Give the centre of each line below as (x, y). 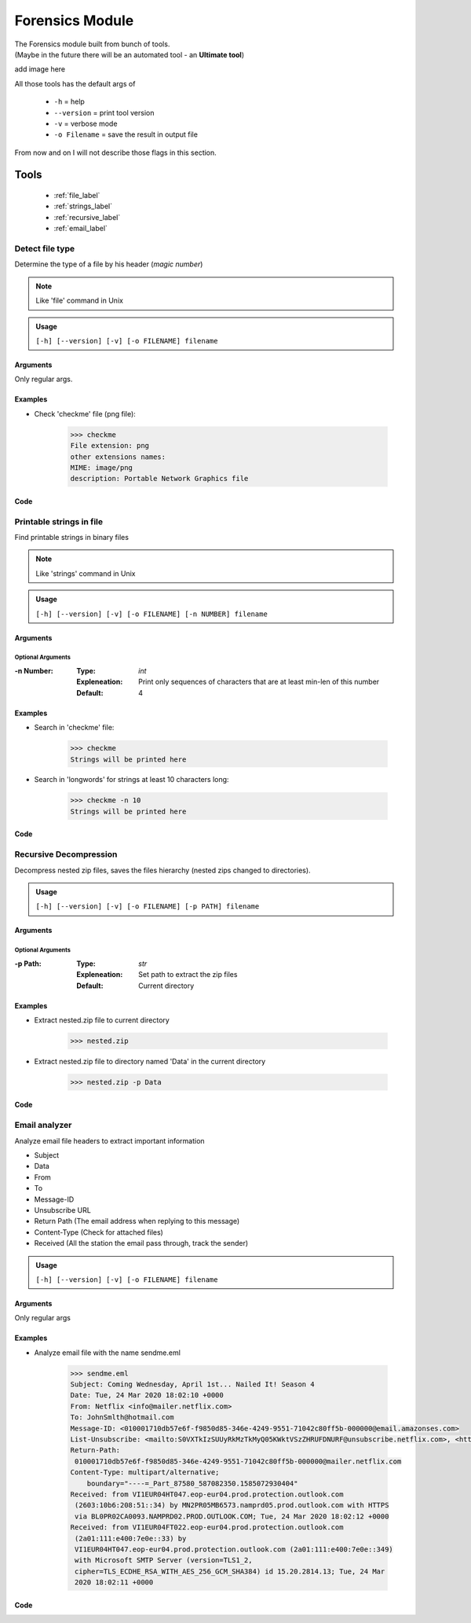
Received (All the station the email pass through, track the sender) (141, 1243)
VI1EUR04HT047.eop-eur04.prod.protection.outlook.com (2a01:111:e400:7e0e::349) (234, 1549)
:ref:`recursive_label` (87, 217)
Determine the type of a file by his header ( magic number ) (109, 264)
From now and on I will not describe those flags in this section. (116, 152)
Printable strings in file (59, 521)
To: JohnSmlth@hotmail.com (122, 1417)
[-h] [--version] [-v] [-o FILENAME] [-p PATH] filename (148, 907)
